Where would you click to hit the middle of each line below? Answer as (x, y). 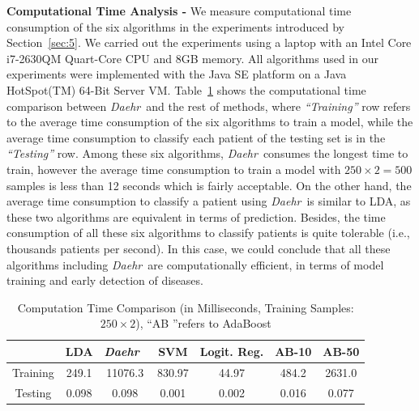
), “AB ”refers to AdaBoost (203, 323)
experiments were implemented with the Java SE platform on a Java (177, 74)
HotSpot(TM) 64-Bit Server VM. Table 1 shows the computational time (186, 89)
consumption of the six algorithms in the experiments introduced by (175, 26)
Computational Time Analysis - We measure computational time (179, 11)
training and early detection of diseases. (105, 280)
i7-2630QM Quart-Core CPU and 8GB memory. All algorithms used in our (192, 58)
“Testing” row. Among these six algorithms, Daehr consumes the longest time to (207, 153)
